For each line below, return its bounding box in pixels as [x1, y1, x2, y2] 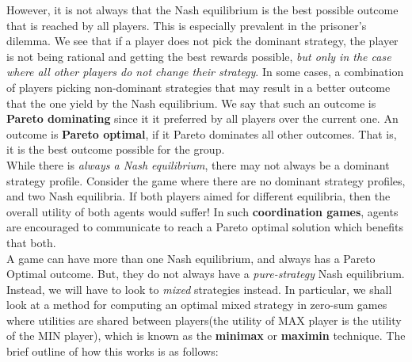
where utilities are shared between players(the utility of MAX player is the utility [6, 311, 402, 328]
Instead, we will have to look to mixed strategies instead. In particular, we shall [6, 280, 392, 297]
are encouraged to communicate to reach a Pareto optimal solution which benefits [6, 219, 403, 235]
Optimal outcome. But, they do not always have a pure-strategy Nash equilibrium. [6, 265, 405, 282]
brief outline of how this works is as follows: [6, 343, 219, 360]
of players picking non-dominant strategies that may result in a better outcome [6, 78, 391, 95]
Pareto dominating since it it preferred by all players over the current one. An [6, 110, 399, 127]
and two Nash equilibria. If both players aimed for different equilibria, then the [6, 188, 391, 204]
